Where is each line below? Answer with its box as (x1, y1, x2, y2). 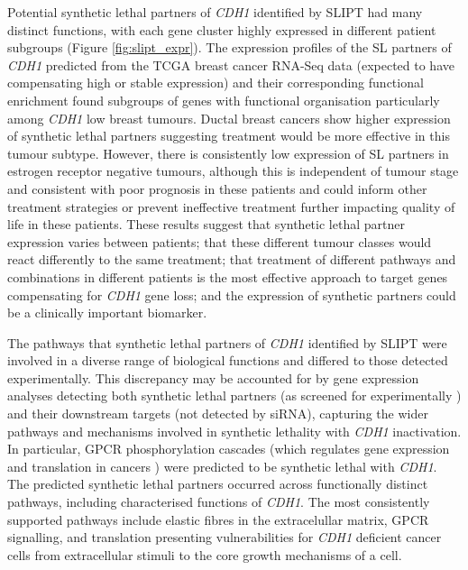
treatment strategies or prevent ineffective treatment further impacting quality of (7, 197, 455, 216)
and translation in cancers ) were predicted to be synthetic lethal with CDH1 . (7, 456, 437, 475)
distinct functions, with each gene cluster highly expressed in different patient (7, 20, 436, 39)
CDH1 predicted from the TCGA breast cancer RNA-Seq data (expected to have (7, 55, 454, 74)
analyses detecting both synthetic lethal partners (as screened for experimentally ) (7, 386, 462, 405)
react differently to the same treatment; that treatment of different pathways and (7, 250, 456, 269)
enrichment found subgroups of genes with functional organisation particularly (7, 90, 440, 109)
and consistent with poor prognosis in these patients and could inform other (7, 179, 427, 198)
